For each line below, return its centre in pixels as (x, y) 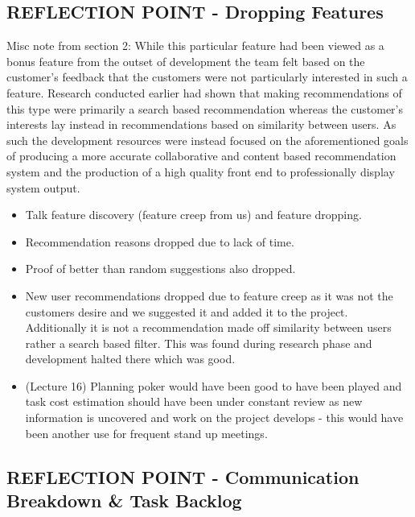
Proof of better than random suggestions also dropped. (160, 269)
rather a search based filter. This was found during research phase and (199, 343)
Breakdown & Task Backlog (124, 500)
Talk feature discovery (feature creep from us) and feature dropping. (193, 215)
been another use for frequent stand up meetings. (146, 433)
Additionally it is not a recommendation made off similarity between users (208, 327)
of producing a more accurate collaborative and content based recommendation (201, 156)
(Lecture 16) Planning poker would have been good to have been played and (214, 385)
